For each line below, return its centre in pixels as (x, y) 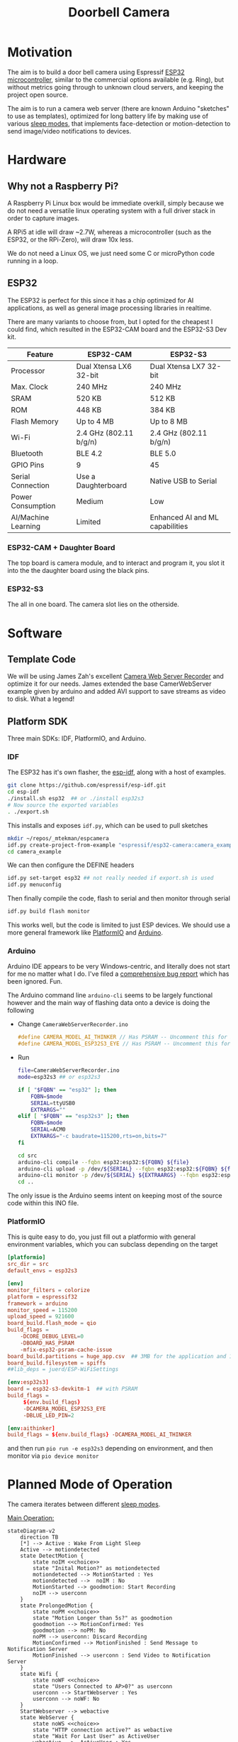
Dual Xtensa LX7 (178, 366)
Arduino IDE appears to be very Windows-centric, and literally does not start (119, 967)
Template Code (42, 659)
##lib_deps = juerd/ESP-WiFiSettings (63, 1370)
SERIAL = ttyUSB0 (53, 1103)
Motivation (40, 52)
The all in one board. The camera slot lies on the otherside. (93, 604)
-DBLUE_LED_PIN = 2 (49, 1415)
